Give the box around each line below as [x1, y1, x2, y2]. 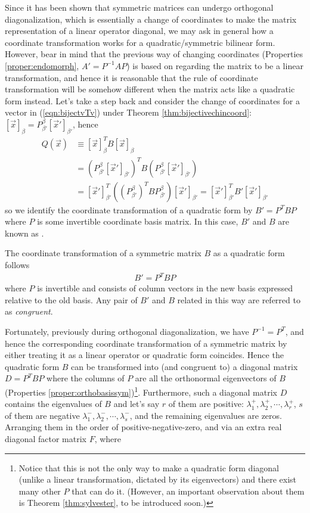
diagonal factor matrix [5, 432, 86, 444]
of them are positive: [168, 397, 244, 410]
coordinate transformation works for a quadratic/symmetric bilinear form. [5, 36, 275, 48]
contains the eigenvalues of [5, 397, 102, 410]
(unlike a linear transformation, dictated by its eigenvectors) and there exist [18, 473, 297, 486]
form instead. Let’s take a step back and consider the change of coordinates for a [5, 94, 300, 107]
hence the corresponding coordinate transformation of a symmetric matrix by [5, 337, 287, 349]
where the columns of [46, 372, 125, 384]
